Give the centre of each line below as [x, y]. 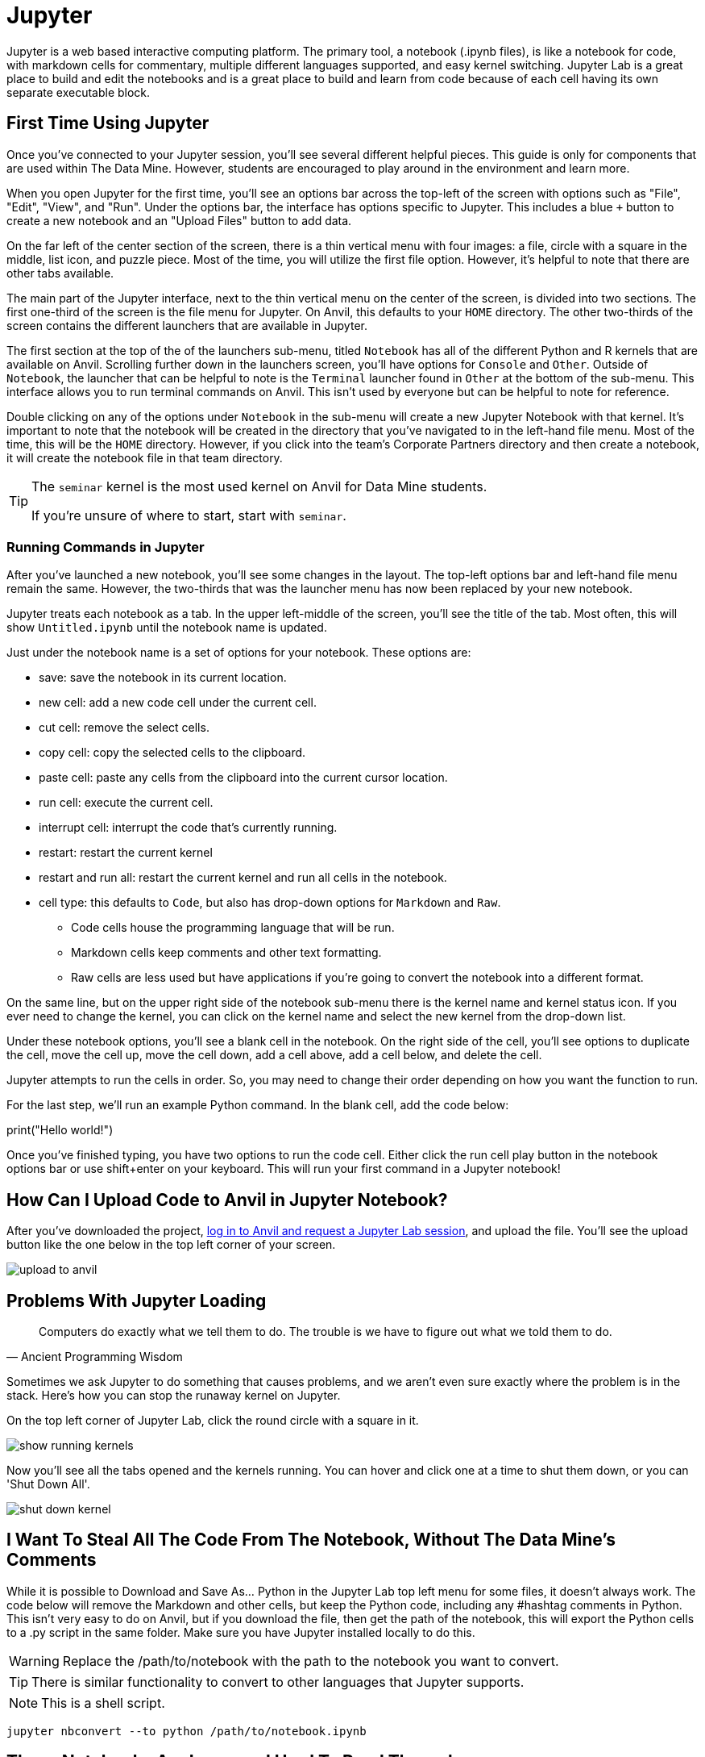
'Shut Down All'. [48, 1484]
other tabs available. [60, 273]
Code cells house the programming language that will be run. [233, 928]
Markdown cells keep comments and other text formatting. [226, 953]
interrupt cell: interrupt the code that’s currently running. [188, 828]
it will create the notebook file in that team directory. [145, 457]
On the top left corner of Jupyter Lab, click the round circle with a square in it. [213, 1421]
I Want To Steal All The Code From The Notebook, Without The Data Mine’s [311, 1540]
